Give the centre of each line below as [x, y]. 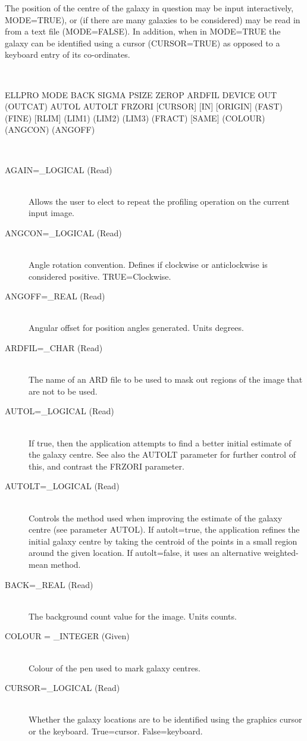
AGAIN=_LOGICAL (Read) [59, 169]
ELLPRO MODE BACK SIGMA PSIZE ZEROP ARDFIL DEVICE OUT [141, 94]
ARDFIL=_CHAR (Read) [54, 348]
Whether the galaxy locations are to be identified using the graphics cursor [165, 719]
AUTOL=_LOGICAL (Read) [59, 411]
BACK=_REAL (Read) [49, 584]
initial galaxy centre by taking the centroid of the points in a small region [163, 541]
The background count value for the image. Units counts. [133, 616]
